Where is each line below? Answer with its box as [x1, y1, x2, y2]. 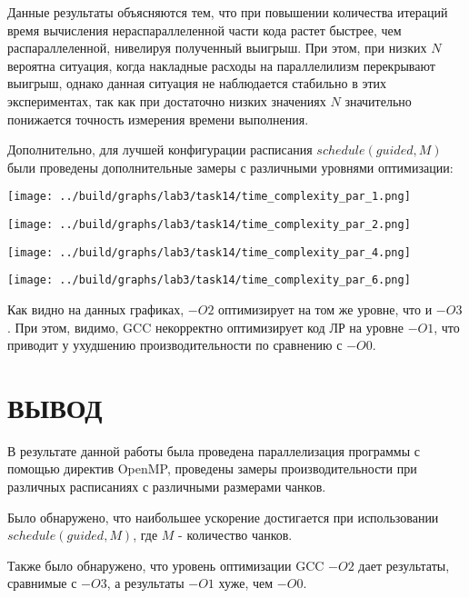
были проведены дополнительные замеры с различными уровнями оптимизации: [7, 157, 454, 176]
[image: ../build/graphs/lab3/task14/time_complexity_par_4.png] [7, 245, 411, 259]
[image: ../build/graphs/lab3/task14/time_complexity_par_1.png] [7, 190, 411, 204]
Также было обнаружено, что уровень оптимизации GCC [7, 555, 324, 574]
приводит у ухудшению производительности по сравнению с [7, 335, 343, 354]
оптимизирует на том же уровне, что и [218, 299, 433, 318]
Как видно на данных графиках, [7, 299, 185, 318]
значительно [344, 91, 412, 110]
